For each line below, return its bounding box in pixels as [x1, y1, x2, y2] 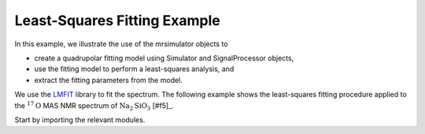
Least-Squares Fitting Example [14, 12, 220, 29]
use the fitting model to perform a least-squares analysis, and [34, 64, 235, 74]
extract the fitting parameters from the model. [34, 75, 183, 85]
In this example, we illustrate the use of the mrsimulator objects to [14, 39, 228, 49]
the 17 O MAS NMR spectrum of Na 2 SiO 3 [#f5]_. [14, 100, 174, 112]
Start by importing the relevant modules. [14, 114, 146, 125]
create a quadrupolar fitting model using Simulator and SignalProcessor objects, [34, 53, 294, 63]
